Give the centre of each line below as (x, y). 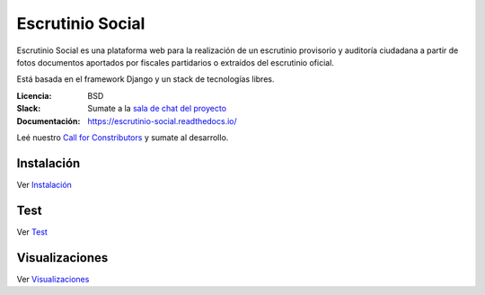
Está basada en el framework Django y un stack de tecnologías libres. (145, 79)
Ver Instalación (44, 184)
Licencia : (34, 95)
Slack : (29, 109)
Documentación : (48, 121)
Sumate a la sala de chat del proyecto (157, 109)
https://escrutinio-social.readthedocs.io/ (162, 121)
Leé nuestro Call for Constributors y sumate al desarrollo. (123, 137)
